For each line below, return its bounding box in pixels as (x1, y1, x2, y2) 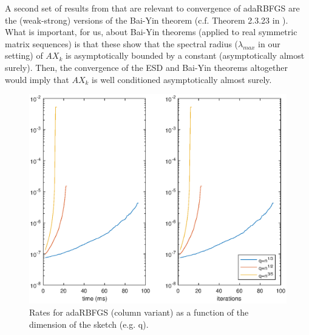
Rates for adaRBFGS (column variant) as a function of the (29, 305, 249, 318)
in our (258, 37, 280, 50)
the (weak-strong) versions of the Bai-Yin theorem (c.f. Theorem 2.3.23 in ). (5, 13, 288, 26)
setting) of (5, 49, 43, 62)
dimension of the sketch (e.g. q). (29, 317, 149, 330)
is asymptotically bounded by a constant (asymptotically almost (66, 49, 305, 62)
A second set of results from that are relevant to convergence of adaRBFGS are (5, 2, 300, 14)
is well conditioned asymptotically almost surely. (92, 73, 272, 85)
